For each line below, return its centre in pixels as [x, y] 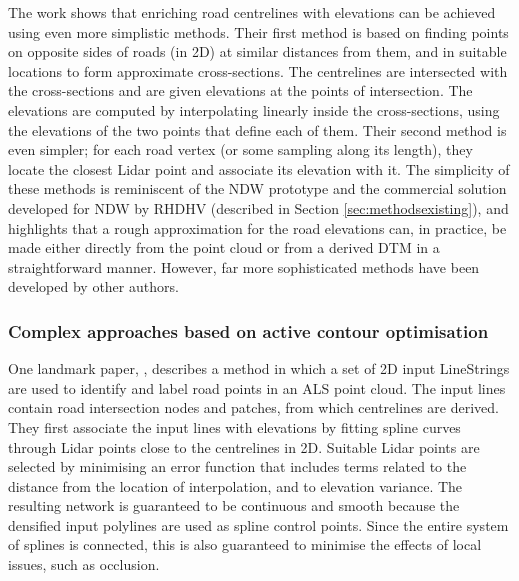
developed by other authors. [93, 286]
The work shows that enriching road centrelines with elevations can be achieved [252, 12]
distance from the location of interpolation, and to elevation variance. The [235, 485]
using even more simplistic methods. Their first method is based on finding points [258, 31]
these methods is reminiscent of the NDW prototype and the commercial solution [257, 188]
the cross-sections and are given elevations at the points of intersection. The [240, 90]
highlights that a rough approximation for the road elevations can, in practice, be [257, 227]
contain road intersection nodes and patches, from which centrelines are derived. [253, 407]
